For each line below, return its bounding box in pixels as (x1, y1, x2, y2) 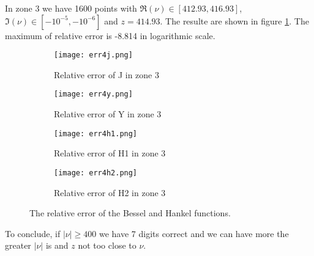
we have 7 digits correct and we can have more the (99, 227, 289, 240)
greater (5, 239, 31, 252)
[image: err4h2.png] (54, 168, 138, 177)
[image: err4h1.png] (54, 129, 138, 138)
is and (45, 239, 69, 252)
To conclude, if (5, 227, 61, 240)
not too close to (78, 239, 136, 252)
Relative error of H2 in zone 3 (54, 186, 166, 199)
